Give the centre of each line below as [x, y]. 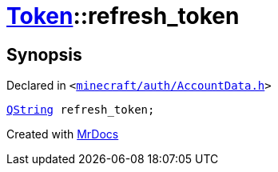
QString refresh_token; [81, 110]
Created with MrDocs [63, 134]
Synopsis [44, 54]
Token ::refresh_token [123, 16]
